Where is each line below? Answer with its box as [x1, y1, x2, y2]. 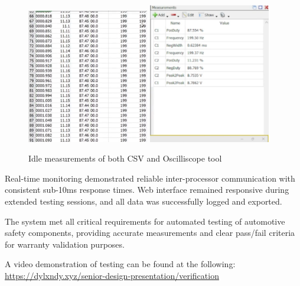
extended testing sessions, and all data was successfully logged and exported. [5, 195, 282, 207]
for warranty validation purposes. [5, 238, 125, 250]
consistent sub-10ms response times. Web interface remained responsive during [5, 183, 289, 196]
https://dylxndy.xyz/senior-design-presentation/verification [5, 269, 219, 281]
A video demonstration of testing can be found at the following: [5, 258, 236, 270]
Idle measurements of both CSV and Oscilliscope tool [28, 152, 222, 165]
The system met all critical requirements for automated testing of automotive [5, 215, 285, 227]
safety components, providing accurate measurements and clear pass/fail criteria [5, 226, 295, 239]
